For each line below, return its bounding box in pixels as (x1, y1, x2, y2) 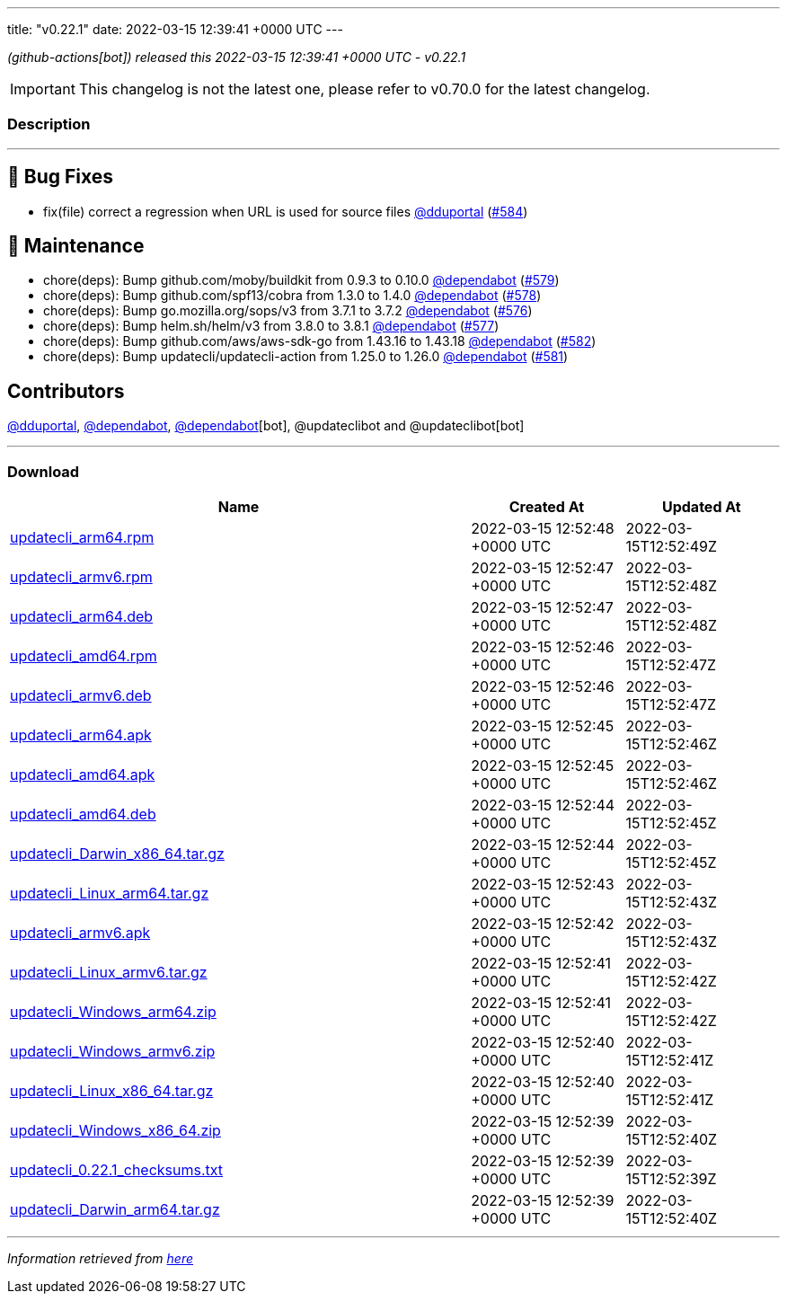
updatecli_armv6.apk (10, 924, 151, 943)
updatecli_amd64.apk (10, 766, 155, 784)
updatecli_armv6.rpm (10, 568, 153, 587)
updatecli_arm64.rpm (10, 528, 155, 547)
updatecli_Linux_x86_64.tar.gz (10, 1082, 214, 1101)
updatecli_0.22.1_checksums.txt (10, 1161, 224, 1180)
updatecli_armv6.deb (10, 686, 152, 705)
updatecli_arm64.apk (10, 726, 152, 745)
